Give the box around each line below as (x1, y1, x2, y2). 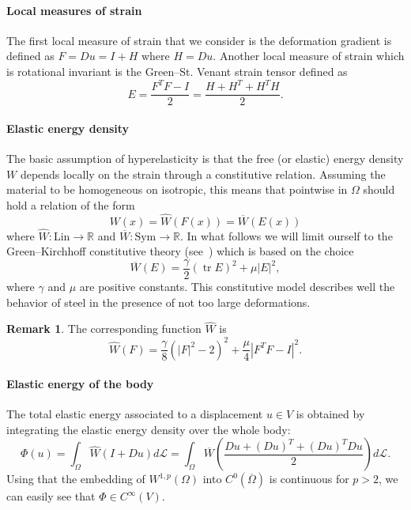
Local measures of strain (6, 2, 142, 18)
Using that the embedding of (6, 470, 145, 487)
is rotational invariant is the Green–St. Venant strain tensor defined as (6, 62, 348, 79)
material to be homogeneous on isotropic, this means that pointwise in (6, 181, 348, 198)
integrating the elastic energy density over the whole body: (6, 421, 291, 437)
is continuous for (269, 470, 349, 487)
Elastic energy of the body (6, 376, 154, 392)
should (363, 181, 395, 198)
